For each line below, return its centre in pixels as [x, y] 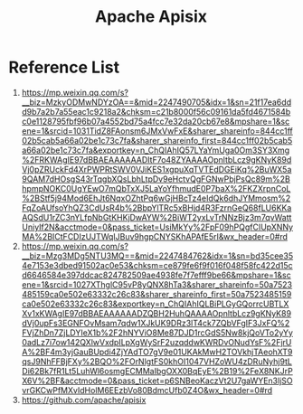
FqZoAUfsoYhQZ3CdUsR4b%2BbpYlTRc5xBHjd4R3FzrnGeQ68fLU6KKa [156, 207]
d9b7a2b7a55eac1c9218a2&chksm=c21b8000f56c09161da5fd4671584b [156, 111]
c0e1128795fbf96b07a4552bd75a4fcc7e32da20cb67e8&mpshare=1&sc [156, 121]
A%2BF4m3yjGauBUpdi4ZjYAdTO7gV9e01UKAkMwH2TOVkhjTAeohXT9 [157, 352]
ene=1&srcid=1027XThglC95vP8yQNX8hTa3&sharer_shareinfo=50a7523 [157, 284]
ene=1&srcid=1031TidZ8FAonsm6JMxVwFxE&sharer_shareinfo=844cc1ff [157, 131]
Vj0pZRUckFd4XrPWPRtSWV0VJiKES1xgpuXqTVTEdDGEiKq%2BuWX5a [156, 169]
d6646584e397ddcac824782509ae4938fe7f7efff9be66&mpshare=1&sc [156, 275]
